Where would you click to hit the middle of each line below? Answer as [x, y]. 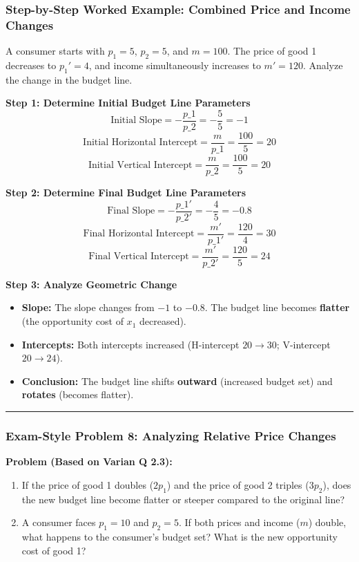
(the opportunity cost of [72, 321]
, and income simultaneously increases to [175, 65]
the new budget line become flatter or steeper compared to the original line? [183, 499]
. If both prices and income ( [239, 522]
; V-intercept [303, 344]
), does [337, 484]
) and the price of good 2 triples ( [238, 484]
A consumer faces [59, 522]
